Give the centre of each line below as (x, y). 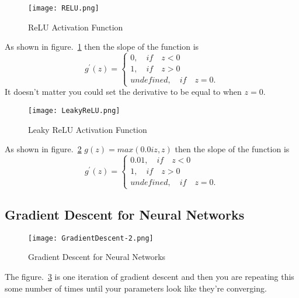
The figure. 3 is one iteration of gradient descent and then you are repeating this (149, 276)
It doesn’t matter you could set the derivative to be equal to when (123, 92)
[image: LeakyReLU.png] (74, 111)
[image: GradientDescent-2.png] (91, 238)
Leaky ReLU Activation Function (88, 129)
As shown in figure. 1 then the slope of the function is (102, 47)
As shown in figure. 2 (43, 149)
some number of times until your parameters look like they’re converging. (136, 288)
